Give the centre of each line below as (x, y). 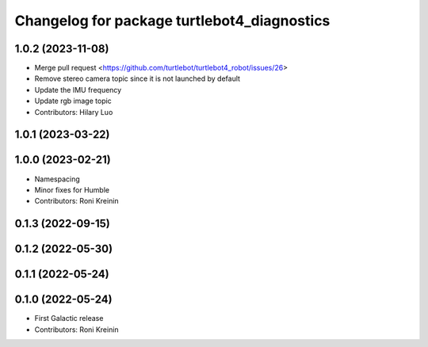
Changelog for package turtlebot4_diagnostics (172, 21)
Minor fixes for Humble (72, 189)
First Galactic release (69, 318)
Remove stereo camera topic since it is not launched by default (138, 78)
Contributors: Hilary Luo (74, 112)
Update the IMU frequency (78, 90)
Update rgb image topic (73, 101)
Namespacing (57, 179)
